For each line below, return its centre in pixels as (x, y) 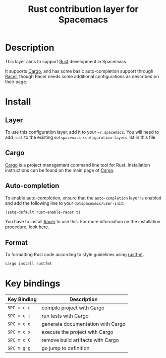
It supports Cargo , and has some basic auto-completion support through (79, 71)
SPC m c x (19, 332)
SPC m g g (19, 348)
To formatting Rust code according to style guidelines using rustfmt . (75, 255)
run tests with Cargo (65, 316)
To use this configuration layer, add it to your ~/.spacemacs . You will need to (82, 132)
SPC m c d (19, 324)
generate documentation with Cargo (83, 324)
